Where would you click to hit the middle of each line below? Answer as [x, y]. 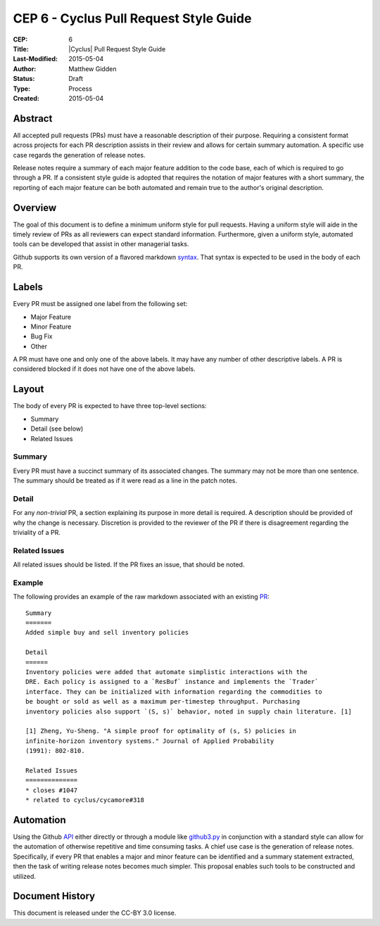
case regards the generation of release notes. [79, 155]
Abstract [33, 119]
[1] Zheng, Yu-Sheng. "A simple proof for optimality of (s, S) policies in [161, 731]
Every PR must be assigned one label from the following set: [100, 304]
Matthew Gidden [93, 69]
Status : [24, 79]
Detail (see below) [57, 429]
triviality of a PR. [37, 532]
